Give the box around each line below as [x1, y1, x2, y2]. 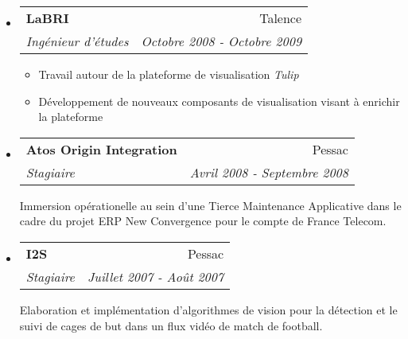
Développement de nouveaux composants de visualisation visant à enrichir [38, 92, 400, 109]
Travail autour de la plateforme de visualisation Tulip [38, 66, 299, 82]
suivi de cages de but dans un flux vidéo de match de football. [19, 317, 323, 333]
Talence [259, 9, 302, 27]
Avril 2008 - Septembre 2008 [189, 162, 348, 181]
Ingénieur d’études [25, 32, 129, 50]
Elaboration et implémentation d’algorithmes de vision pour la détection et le [19, 301, 398, 318]
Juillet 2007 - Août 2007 [87, 267, 224, 286]
